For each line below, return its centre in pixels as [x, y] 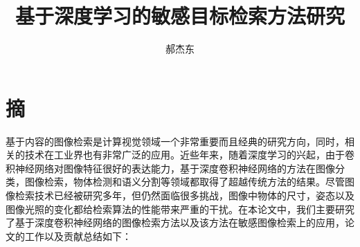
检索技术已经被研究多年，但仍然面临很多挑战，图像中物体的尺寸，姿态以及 [184, 195]
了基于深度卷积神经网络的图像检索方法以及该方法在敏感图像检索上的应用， [175, 222]
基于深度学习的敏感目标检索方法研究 [180, 16]
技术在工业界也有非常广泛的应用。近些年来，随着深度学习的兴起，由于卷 [189, 155]
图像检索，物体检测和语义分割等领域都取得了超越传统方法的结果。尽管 [184, 182]
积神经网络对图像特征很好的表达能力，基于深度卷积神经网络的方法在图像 [170, 168]
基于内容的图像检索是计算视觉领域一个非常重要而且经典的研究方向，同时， [175, 141]
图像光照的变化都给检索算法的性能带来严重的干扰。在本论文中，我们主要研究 [180, 209]
